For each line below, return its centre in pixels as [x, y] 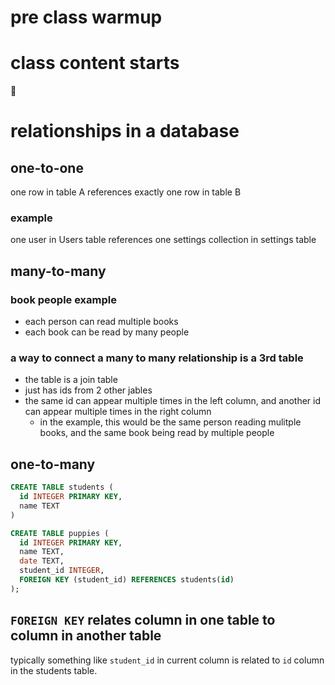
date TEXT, [42, 561]
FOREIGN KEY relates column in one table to [143, 620]
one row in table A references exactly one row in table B [126, 192]
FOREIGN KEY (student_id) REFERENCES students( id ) [127, 580]
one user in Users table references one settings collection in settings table [163, 240]
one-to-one [47, 167]
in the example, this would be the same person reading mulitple [170, 422]
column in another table [86, 636]
